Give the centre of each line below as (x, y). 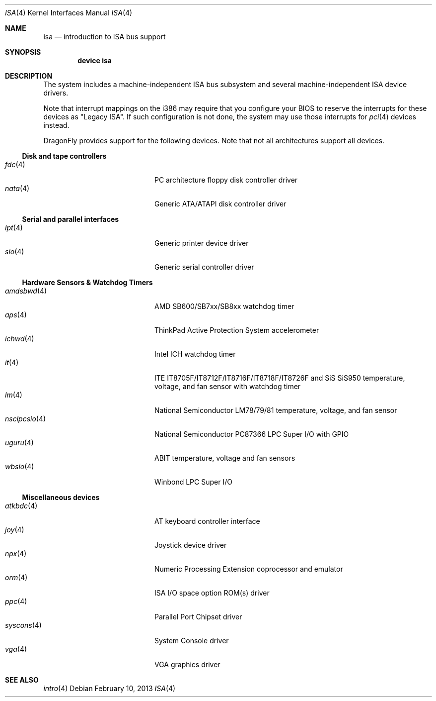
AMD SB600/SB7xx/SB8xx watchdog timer (224, 306)
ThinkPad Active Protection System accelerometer (237, 330)
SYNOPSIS (23, 52)
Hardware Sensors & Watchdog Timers (87, 282)
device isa (95, 60)
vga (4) (16, 649)
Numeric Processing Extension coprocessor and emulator (249, 569)
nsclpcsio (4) (26, 419)
